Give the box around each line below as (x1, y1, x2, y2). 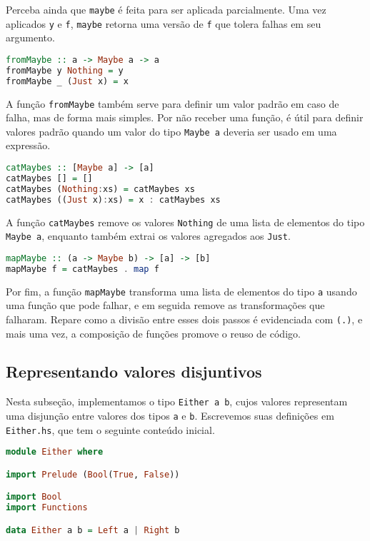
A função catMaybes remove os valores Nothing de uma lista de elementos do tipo (6, 214, 365, 229)
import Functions (6, 502, 88, 513)
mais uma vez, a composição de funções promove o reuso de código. (6, 325, 301, 340)
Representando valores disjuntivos (6, 360, 262, 383)
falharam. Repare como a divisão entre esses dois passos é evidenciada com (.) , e (6, 311, 363, 326)
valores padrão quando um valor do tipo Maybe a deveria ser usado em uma (6, 123, 337, 138)
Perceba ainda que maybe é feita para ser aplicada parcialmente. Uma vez (6, 2, 326, 16)
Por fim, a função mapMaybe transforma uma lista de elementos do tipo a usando (6, 283, 357, 298)
